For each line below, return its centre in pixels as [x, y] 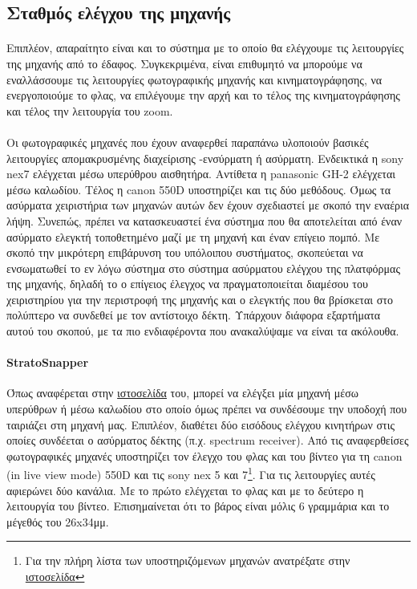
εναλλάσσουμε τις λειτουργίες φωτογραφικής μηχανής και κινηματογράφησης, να [194, 79]
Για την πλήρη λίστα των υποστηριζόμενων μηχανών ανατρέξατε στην [188, 561]
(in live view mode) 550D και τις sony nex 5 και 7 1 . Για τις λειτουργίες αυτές [191, 473]
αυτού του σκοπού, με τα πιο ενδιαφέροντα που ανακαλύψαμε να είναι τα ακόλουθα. [203, 331]
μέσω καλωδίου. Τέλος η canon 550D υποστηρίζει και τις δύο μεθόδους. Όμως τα [199, 189]
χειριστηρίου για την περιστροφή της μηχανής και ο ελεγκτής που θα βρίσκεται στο [200, 299]
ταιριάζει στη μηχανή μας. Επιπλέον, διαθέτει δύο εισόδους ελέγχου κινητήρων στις [201, 424]
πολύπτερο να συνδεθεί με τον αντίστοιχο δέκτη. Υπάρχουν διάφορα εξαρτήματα [194, 315]
